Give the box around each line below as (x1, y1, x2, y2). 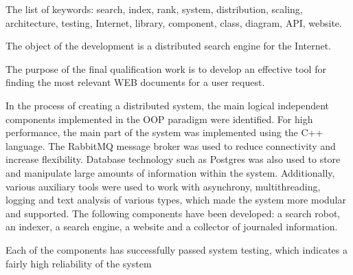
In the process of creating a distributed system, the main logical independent (5, 98, 330, 112)
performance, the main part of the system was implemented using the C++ (5, 125, 323, 140)
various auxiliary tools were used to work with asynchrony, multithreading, (5, 179, 321, 193)
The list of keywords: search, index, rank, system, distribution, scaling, (5, 2, 303, 16)
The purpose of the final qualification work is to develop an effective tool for (5, 61, 326, 76)
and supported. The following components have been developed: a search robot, (5, 206, 341, 220)
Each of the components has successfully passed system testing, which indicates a (5, 242, 348, 256)
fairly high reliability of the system (5, 256, 152, 270)
